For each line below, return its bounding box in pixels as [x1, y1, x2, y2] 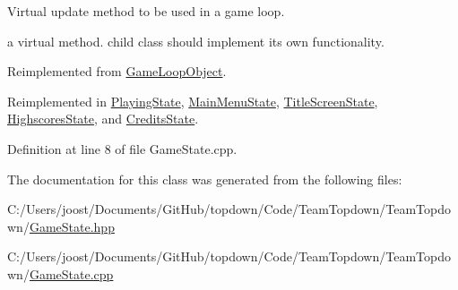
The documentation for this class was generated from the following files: [7, 169, 402, 188]
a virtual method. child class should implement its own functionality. [7, 31, 385, 50]
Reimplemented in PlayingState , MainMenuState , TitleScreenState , [7, 91, 378, 110]
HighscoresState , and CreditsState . [7, 109, 199, 128]
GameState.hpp [29, 217, 115, 235]
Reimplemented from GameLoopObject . [7, 62, 227, 81]
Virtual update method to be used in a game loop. [7, 2, 285, 20]
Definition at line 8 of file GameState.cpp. [7, 139, 238, 158]
